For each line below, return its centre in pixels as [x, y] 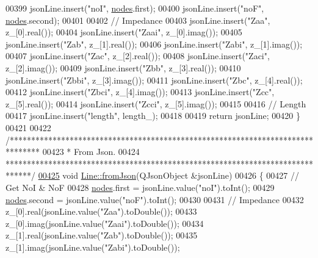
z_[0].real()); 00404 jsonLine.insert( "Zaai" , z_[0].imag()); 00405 [124, 32]
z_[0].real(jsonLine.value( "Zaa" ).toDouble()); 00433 [101, 211]
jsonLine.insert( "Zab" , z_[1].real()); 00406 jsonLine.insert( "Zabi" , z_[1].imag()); [154, 44]
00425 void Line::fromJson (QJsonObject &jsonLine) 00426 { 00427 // [168, 175]
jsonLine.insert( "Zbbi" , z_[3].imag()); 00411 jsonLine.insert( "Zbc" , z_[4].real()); [154, 80]
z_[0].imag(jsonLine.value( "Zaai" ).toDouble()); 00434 [105, 223]
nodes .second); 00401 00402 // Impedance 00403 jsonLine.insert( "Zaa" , [138, 20]
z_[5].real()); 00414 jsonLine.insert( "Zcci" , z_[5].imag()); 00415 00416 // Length [156, 103]
